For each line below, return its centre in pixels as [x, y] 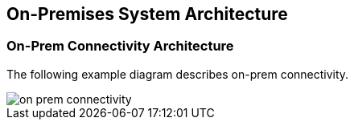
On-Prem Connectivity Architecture [120, 46]
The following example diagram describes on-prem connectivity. [178, 74]
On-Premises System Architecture [147, 14]
